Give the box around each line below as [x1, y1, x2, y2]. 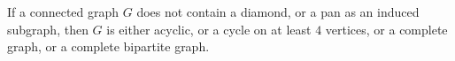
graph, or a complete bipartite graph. [7, 37, 210, 56]
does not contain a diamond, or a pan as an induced [136, 3, 420, 20]
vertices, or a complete [325, 19, 448, 38]
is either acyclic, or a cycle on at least [106, 19, 312, 38]
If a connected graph [7, 3, 120, 20]
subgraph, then [7, 19, 89, 38]
